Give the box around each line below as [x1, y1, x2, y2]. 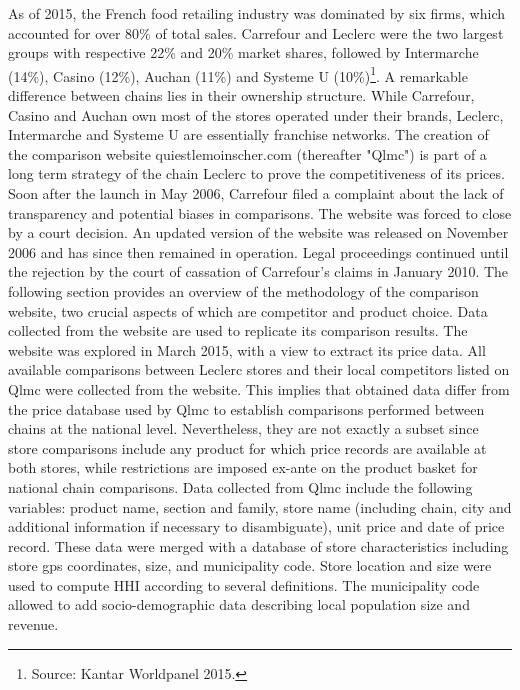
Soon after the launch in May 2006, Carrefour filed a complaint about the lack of [8, 183, 504, 203]
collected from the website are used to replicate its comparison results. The [8, 320, 468, 341]
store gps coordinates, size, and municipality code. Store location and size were [8, 555, 492, 576]
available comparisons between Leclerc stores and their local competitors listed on [8, 359, 510, 380]
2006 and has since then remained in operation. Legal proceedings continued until [8, 241, 509, 262]
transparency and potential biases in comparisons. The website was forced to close [8, 202, 512, 223]
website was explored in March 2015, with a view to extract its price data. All [8, 339, 486, 360]
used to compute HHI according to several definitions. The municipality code [8, 574, 480, 595]
